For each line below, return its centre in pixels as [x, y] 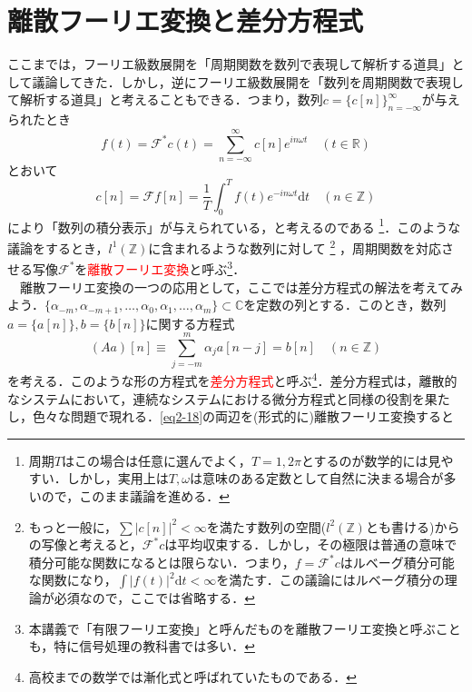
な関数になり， [73, 580]
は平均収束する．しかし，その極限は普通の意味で [311, 544]
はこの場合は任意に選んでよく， [156, 460]
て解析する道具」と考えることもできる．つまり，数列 [165, 99]
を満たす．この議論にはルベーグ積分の [330, 580]
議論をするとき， [58, 247]
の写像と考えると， [85, 544]
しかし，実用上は [118, 478]
